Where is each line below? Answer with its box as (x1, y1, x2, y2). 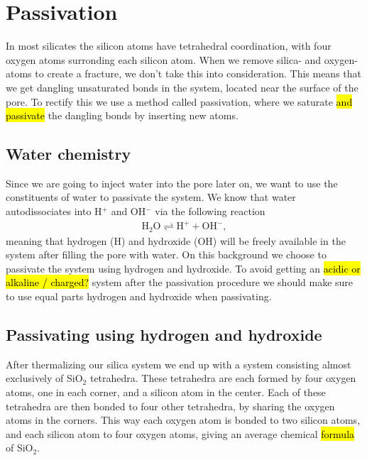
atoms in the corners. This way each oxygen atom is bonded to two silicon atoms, (6, 412, 361, 427)
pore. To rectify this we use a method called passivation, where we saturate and (6, 94, 353, 109)
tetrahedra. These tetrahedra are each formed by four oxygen (89, 371, 356, 385)
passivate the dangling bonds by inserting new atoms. (6, 108, 239, 123)
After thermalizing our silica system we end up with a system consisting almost (6, 356, 351, 371)
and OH (111, 204, 146, 219)
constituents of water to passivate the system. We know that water (6, 190, 296, 204)
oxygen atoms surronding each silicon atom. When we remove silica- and (6, 52, 322, 67)
